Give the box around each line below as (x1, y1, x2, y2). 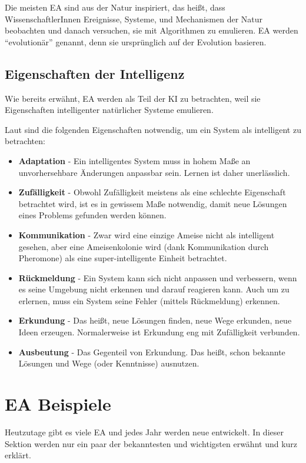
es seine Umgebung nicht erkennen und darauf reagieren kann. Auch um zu (18, 283, 290, 295)
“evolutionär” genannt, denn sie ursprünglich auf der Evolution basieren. (5, 35, 267, 48)
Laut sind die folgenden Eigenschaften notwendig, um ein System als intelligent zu (5, 123, 301, 135)
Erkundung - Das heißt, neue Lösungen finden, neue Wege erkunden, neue (18, 314, 292, 327)
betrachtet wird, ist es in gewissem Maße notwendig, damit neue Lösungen (18, 197, 287, 209)
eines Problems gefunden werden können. (18, 209, 167, 221)
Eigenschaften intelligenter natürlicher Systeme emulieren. (5, 104, 214, 116)
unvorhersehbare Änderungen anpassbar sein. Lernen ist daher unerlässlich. (18, 166, 290, 178)
